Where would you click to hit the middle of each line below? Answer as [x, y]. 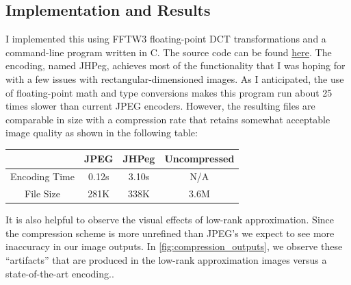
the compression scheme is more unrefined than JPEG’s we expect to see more [170, 233]
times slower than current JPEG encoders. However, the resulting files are [160, 106]
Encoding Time [42, 176]
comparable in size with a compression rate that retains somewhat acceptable [168, 119]
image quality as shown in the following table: [102, 133]
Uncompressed [199, 159]
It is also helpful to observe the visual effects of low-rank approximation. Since [170, 220]
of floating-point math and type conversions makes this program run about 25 [169, 92]
